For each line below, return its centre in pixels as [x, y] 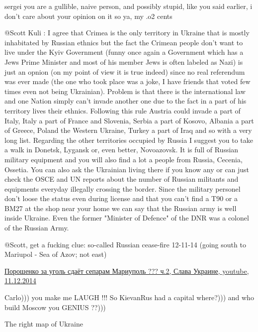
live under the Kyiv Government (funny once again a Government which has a [124, 52]
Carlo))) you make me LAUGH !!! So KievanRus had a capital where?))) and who [129, 297]
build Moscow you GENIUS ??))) [55, 307]
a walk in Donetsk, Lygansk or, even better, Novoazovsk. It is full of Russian [122, 150]
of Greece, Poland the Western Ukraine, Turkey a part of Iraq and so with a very [128, 130]
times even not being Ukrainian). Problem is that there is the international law [125, 91]
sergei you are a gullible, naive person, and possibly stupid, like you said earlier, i [129, 6]
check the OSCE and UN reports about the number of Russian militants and [122, 179]
